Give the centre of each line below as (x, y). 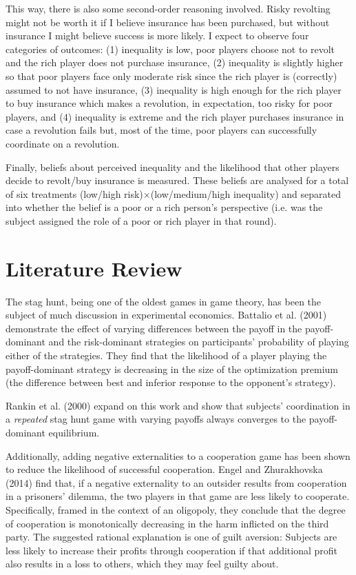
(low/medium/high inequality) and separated (245, 193)
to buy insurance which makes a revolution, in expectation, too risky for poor (169, 103)
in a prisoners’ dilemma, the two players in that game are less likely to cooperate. (178, 496)
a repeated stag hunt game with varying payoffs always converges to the (156, 419)
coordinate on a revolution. (63, 143)
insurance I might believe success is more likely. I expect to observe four (157, 36)
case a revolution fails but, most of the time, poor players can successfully (161, 130)
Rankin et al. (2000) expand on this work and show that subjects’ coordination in (178, 405)
